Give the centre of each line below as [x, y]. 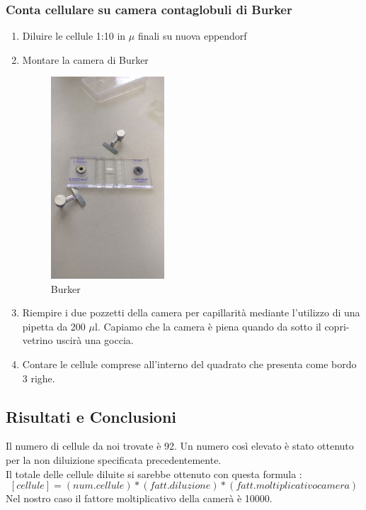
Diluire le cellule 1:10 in [74, 36]
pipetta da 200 [54, 326]
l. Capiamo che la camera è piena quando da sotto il [208, 326]
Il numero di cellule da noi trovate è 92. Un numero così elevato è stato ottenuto [180, 446]
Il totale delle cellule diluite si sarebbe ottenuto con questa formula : [154, 473]
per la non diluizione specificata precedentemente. [114, 459]
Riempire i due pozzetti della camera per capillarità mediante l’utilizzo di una [191, 312]
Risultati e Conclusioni [91, 416]
